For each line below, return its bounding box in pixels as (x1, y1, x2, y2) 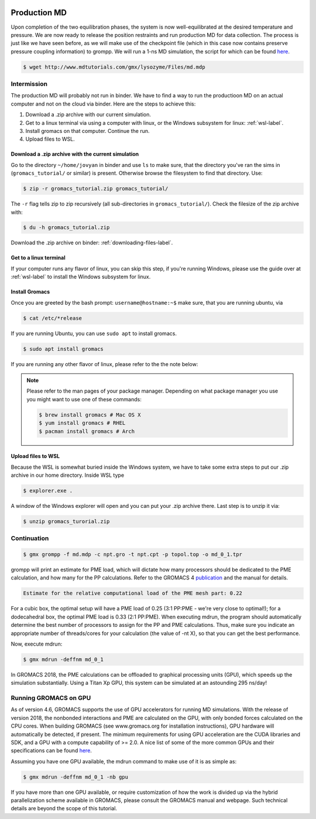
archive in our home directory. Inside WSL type (11, 472, 125, 479)
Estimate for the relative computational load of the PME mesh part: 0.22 (23, 590, 243, 597)
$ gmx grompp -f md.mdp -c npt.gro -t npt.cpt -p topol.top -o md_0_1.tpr (23, 551, 243, 558)
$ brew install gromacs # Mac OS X (39, 411, 141, 418)
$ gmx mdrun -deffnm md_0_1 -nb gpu (23, 773, 129, 780)
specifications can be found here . (11, 747, 92, 754)
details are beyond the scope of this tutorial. (11, 805, 117, 812)
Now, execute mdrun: (11, 640, 63, 647)
